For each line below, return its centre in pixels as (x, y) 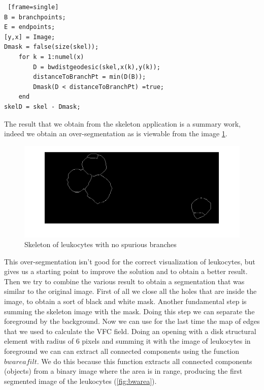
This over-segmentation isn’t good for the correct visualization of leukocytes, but (130, 261)
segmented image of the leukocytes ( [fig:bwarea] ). (80, 381)
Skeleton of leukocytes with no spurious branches (101, 244)
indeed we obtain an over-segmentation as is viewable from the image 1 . (116, 133)
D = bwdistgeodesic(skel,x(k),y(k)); (97, 67)
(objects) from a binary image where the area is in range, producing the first (123, 371)
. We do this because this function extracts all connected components (144, 361)
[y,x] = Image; (30, 37)
